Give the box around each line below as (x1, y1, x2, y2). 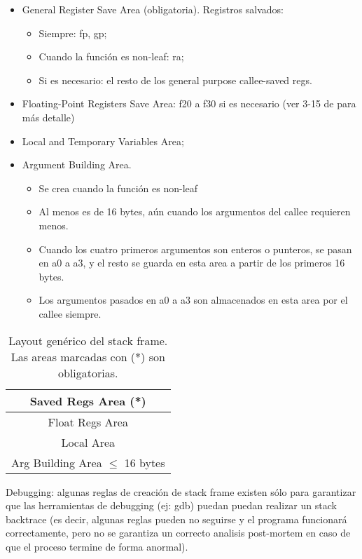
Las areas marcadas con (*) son (11, 348, 165, 365)
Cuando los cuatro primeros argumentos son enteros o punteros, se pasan (39, 241, 352, 256)
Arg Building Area (11, 454, 102, 471)
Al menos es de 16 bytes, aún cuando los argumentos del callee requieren (39, 204, 351, 219)
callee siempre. (39, 306, 102, 321)
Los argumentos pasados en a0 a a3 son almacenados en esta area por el (39, 292, 348, 307)
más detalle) (22, 109, 75, 124)
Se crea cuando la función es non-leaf (39, 180, 198, 195)
